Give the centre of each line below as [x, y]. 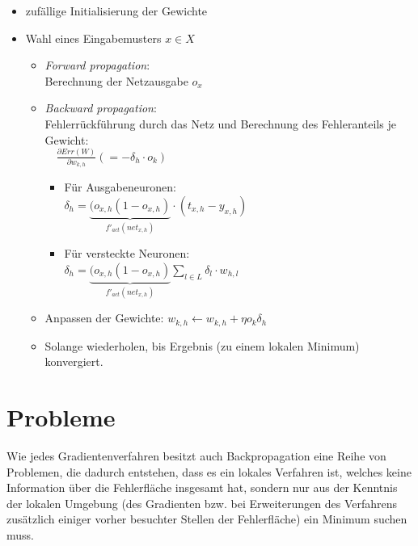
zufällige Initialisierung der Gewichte [116, 10]
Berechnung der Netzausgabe [116, 80]
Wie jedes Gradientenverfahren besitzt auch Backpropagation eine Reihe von [196, 456]
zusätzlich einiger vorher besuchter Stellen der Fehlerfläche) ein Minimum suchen [207, 519]
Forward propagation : [97, 65]
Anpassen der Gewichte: [104, 318]
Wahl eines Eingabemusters [93, 38]
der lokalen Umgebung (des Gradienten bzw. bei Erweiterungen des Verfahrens [202, 503]
